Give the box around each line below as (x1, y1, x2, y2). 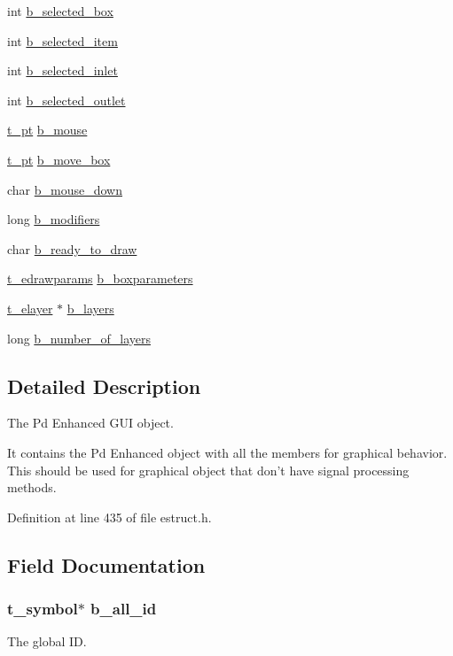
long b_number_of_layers (7, 328, 151, 347)
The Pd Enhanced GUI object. (7, 413, 174, 432)
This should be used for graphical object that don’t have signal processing (7, 460, 410, 479)
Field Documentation (7, 551, 206, 578)
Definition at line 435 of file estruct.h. (7, 507, 212, 526)
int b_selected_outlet (7, 90, 126, 109)
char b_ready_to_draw (7, 239, 137, 258)
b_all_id (90, 598, 157, 619)
